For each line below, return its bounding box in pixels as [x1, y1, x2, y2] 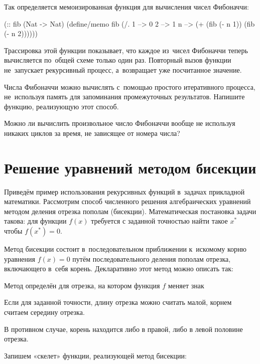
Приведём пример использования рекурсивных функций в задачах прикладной [4, 186, 245, 197]
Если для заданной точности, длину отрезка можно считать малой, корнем [4, 297, 232, 307]
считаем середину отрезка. [4, 307, 85, 317]
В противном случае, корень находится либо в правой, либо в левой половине [4, 323, 243, 334]
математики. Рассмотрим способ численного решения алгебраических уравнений [4, 196, 251, 207]
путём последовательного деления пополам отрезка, [72, 253, 231, 264]
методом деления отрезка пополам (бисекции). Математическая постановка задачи [4, 206, 256, 216]
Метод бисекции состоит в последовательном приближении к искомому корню [4, 244, 247, 254]
